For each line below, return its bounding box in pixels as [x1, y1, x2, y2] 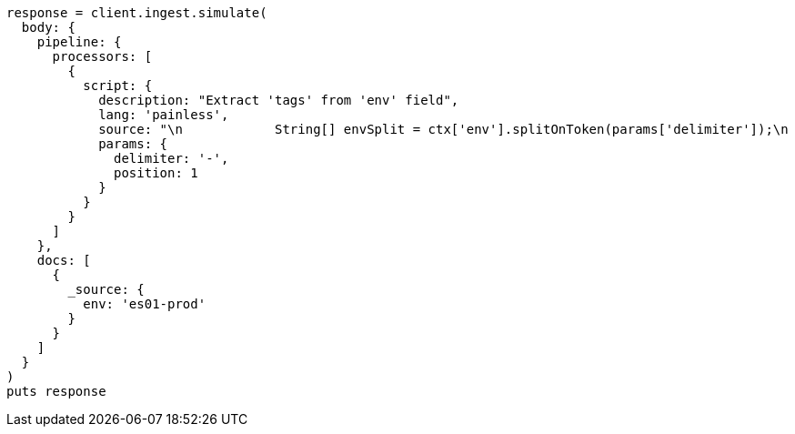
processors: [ [52, 49, 153, 64]
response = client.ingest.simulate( [6, 5, 267, 20]
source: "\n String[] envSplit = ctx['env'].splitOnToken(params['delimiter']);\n [98, 122, 789, 136]
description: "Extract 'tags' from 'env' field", [98, 93, 459, 107]
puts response [6, 384, 106, 399]
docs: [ [36, 253, 91, 267]
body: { [21, 20, 75, 35]
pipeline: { [36, 35, 122, 49]
